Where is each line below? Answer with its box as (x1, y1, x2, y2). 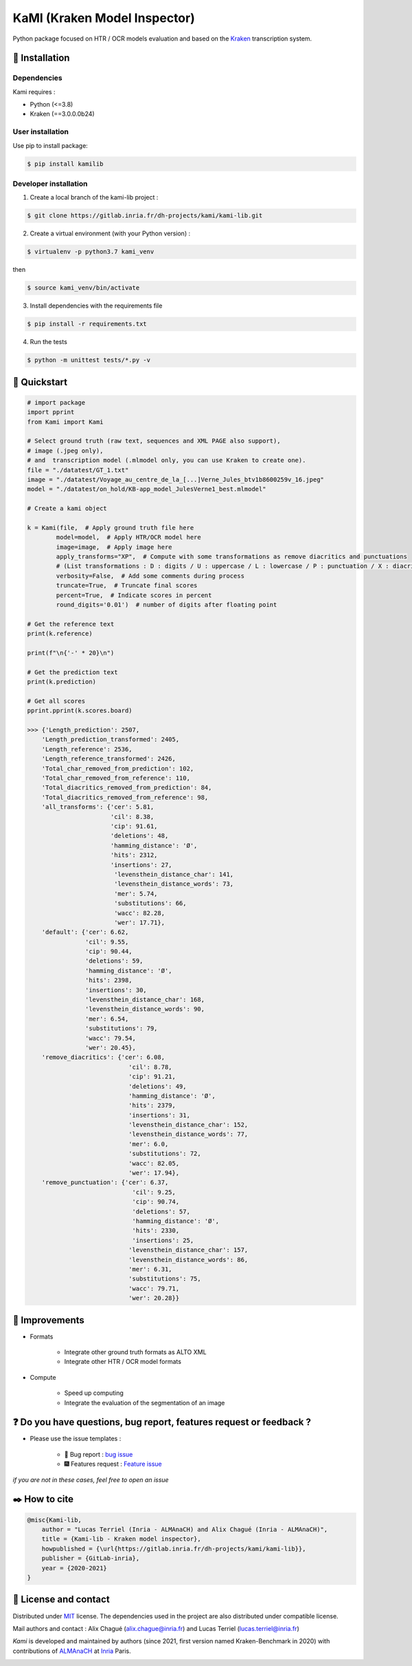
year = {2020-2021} (41, 1564, 108, 1572)
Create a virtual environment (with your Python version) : (30, 229, 191, 237)
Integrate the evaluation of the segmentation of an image (64, 1398, 225, 1407)
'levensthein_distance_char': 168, (84, 996, 205, 1004)
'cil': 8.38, (110, 813, 154, 820)
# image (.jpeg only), (27, 447, 104, 454)
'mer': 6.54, (84, 1015, 129, 1023)
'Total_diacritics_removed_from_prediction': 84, (41, 784, 212, 791)
